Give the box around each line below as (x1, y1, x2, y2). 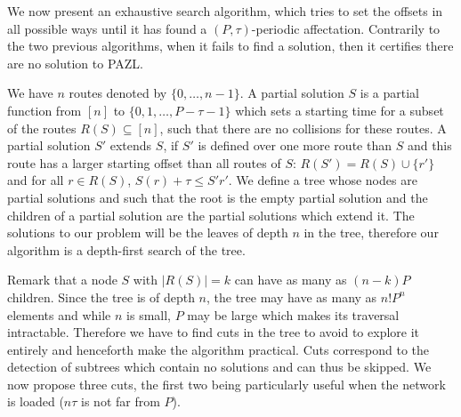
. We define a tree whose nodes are (228, 171, 417, 189)
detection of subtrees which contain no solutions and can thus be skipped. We (7, 357, 432, 376)
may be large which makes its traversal (187, 305, 400, 324)
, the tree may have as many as (206, 287, 377, 306)
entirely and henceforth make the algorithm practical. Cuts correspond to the (7, 340, 430, 358)
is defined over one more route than (198, 136, 392, 155)
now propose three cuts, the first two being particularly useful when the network (7, 374, 446, 393)
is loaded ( (7, 392, 64, 411)
